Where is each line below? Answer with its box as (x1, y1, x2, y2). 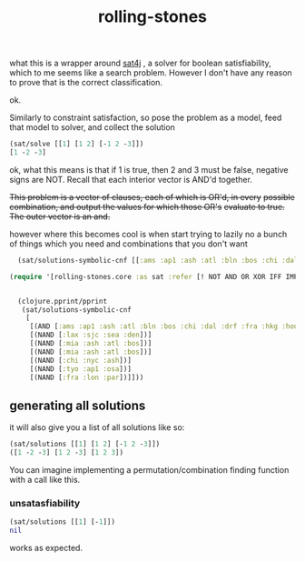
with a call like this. (9, 475, 81, 485)
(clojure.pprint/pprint (17, 296, 107, 306)
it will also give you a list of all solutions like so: (9, 422, 185, 433)
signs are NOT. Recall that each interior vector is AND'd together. (9, 174, 252, 185)
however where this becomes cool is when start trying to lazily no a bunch (9, 228, 288, 239)
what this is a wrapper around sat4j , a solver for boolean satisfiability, (9, 57, 272, 69)
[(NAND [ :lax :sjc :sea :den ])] (29, 330, 152, 340)
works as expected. (9, 543, 84, 554)
